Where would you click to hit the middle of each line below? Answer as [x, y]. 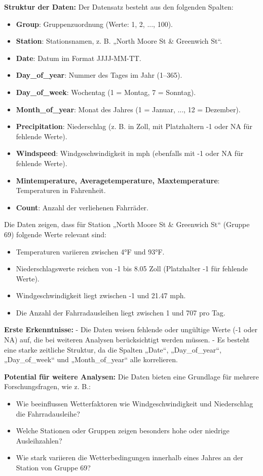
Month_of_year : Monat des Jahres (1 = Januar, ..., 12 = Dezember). [128, 109]
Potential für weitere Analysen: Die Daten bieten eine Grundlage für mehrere [131, 376]
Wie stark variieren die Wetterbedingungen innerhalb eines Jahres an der [129, 457]
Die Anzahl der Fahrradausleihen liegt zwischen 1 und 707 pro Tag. [121, 312]
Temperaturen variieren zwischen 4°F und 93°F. [90, 251]
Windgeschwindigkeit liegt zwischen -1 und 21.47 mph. [101, 295]
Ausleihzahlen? [39, 440]
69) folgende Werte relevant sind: [55, 234]
